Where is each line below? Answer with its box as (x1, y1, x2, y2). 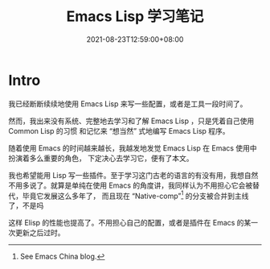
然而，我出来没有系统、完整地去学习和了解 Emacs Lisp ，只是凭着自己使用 (8, 116, 255, 126)
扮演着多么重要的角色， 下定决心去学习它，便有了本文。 (8, 153, 194, 163)
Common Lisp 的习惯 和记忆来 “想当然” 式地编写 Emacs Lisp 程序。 (8, 126, 231, 135)
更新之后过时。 (14, 228, 65, 238)
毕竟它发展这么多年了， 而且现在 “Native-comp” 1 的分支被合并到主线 (22, 189, 249, 201)
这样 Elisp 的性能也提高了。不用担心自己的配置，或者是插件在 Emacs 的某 (8, 218, 252, 228)
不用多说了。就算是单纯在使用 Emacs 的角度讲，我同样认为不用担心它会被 (8, 180, 253, 190)
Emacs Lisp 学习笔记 (66, 7, 204, 26)
